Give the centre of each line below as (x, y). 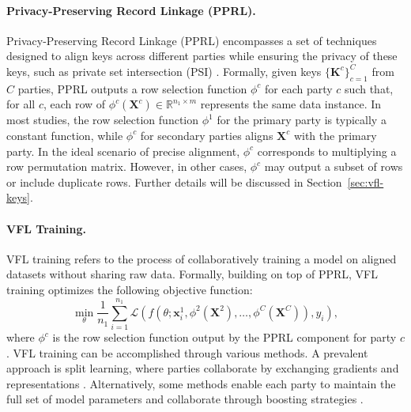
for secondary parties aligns (207, 135)
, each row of (74, 104)
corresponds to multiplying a (327, 151)
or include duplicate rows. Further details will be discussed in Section (174, 181)
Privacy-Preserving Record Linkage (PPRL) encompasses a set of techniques (192, 40)
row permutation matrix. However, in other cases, (127, 166)
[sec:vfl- (366, 181)
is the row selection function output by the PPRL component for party (224, 337)
